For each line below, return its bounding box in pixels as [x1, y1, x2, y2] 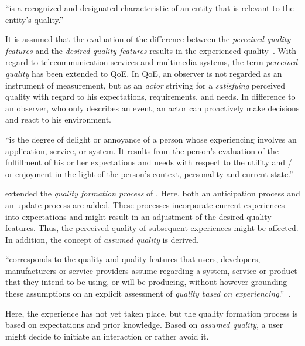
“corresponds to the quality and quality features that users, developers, [5, 253, 261, 265]
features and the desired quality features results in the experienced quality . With [5, 44, 296, 56]
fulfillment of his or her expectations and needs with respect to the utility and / [5, 156, 292, 168]
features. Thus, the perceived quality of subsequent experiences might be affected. [5, 222, 299, 234]
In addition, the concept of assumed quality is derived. [5, 233, 199, 245]
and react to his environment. [5, 113, 111, 125]
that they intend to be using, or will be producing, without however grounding [5, 276, 287, 288]
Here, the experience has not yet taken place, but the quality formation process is [5, 307, 298, 319]
